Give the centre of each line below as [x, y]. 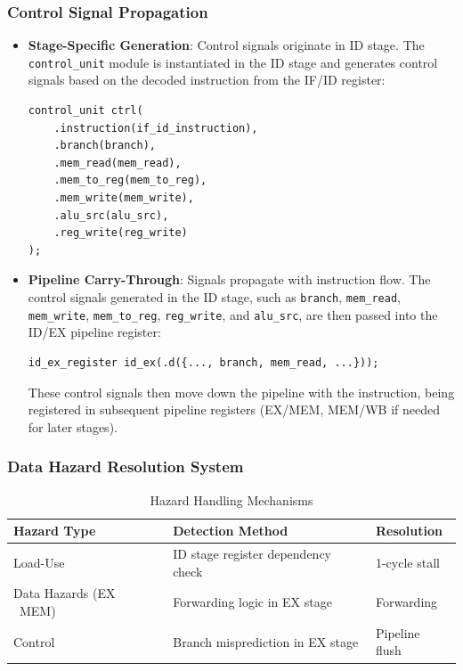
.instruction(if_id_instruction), [156, 128]
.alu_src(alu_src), [111, 215]
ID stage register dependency [252, 553]
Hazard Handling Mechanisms [231, 499]
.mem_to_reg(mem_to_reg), [130, 180]
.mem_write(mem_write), [124, 198]
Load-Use [39, 562]
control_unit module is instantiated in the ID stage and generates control [233, 62]
